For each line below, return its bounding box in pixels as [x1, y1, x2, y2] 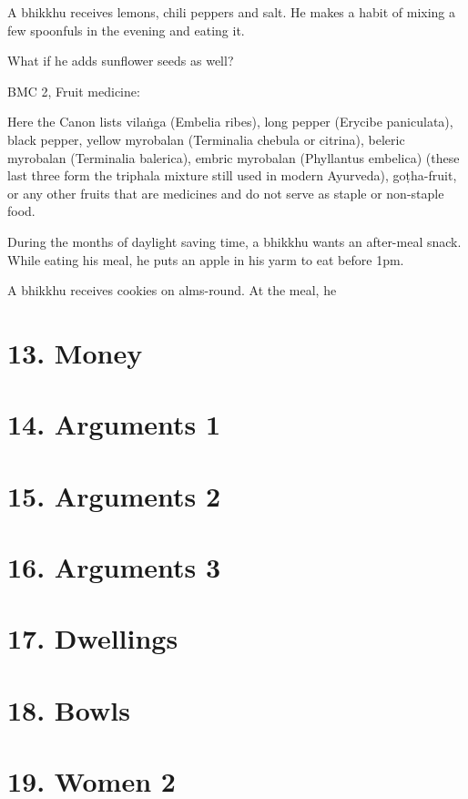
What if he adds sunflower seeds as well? [7, 51, 234, 70]
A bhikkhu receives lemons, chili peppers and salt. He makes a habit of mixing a [7, 3, 455, 21]
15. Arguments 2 [7, 476, 221, 514]
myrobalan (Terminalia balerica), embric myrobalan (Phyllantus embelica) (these [7, 148, 460, 167]
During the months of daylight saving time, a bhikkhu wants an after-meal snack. [7, 231, 462, 251]
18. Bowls [7, 691, 130, 728]
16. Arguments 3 [7, 548, 221, 586]
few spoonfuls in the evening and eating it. [7, 20, 245, 39]
